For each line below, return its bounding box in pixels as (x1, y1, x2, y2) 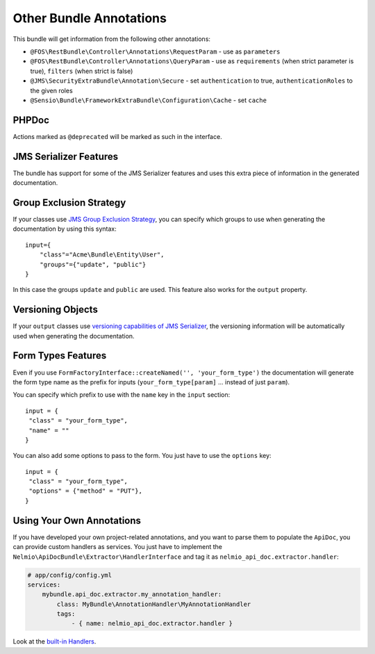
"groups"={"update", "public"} (39, 261, 147, 268)
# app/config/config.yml (27, 571, 112, 579)
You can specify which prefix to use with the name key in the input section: (12, 391, 231, 399)
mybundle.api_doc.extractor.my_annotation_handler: (42, 591, 222, 598)
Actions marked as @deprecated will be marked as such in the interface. (12, 132, 222, 140)
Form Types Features (12, 350, 107, 361)
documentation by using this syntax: (12, 224, 117, 233)
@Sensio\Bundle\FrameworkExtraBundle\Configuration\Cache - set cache (30, 96, 267, 104)
